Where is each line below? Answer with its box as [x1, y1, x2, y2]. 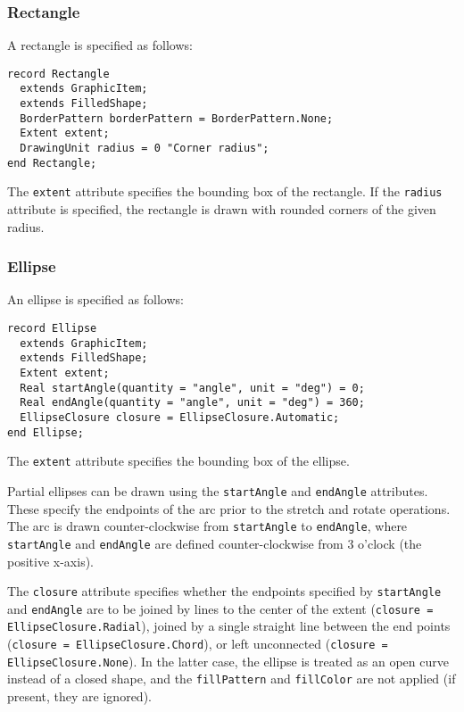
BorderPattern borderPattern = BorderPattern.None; [20, 112, 334, 125]
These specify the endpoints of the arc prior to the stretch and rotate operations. [7, 499, 451, 517]
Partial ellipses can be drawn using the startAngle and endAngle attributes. [7, 481, 428, 500]
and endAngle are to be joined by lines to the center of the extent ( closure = [7, 599, 434, 617]
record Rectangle [7, 67, 110, 80]
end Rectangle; [7, 156, 97, 170]
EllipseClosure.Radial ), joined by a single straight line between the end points [7, 617, 451, 635]
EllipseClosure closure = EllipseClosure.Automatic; [20, 411, 340, 424]
